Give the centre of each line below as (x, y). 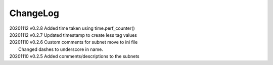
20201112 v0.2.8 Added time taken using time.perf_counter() (72, 28)
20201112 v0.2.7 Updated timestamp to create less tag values (73, 35)
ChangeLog (34, 13)
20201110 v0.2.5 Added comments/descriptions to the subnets (74, 56)
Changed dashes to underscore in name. (61, 49)
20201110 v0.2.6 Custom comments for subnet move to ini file (74, 42)
